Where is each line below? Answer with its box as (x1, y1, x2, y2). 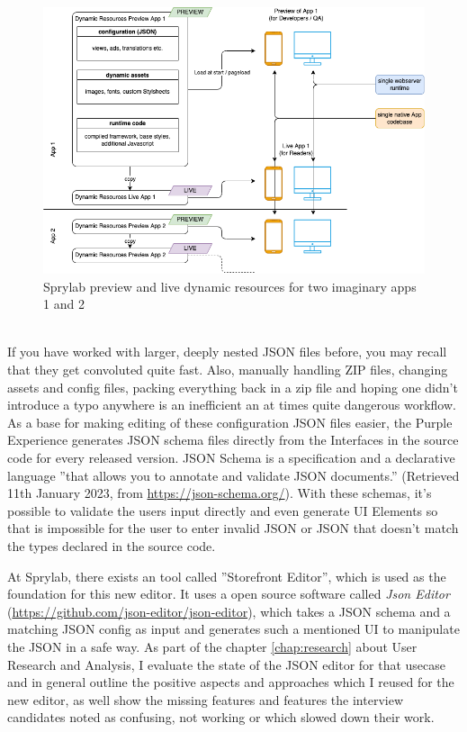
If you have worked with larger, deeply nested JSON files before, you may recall (7, 342, 447, 361)
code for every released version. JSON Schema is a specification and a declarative (7, 447, 455, 466)
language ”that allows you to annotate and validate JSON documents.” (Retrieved (7, 465, 460, 484)
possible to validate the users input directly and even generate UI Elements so (7, 501, 438, 520)
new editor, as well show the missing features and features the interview (7, 690, 404, 709)
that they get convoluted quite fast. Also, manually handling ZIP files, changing (7, 360, 448, 379)
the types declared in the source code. (7, 536, 216, 555)
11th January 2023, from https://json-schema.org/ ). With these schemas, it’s (7, 483, 432, 502)
